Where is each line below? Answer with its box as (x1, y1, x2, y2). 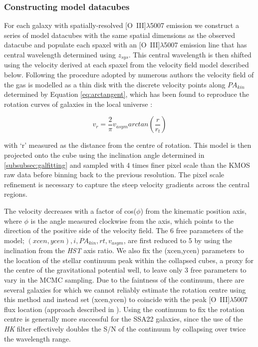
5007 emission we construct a (150, 20, 239, 30)
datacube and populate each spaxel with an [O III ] (4, 39, 160, 50)
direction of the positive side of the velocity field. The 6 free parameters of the (4, 225, 244, 236)
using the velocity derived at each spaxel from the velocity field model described (4, 59, 249, 70)
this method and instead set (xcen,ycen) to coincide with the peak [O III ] (4, 294, 230, 305)
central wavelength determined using (4, 49, 116, 59)
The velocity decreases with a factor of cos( (4, 205, 137, 216)
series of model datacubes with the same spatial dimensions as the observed (4, 29, 236, 40)
